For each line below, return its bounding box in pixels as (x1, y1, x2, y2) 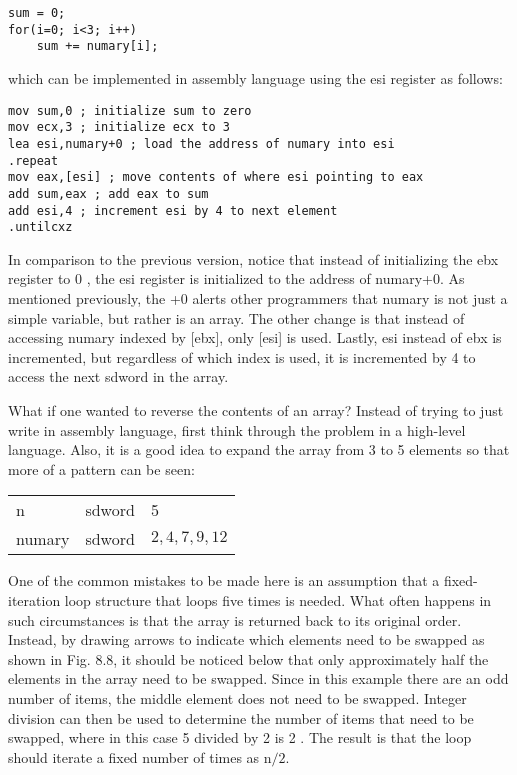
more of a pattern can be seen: (8, 458, 195, 479)
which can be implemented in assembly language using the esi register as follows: (8, 67, 503, 88)
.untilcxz (8, 220, 73, 235)
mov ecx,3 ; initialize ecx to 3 (8, 120, 230, 135)
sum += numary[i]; (36, 39, 159, 54)
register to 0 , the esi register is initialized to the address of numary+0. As (8, 268, 465, 289)
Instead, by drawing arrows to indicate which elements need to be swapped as (8, 629, 485, 650)
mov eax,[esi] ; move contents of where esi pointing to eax (8, 170, 424, 185)
